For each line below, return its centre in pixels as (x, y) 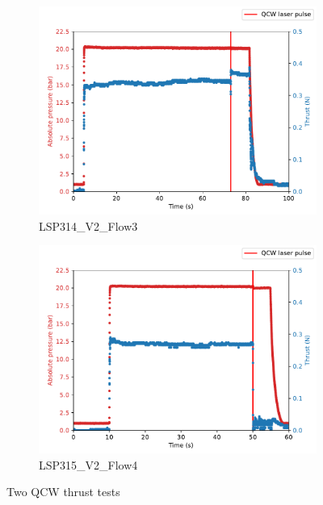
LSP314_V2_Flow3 (88, 225)
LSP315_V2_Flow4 (88, 464)
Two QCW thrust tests (63, 492)
